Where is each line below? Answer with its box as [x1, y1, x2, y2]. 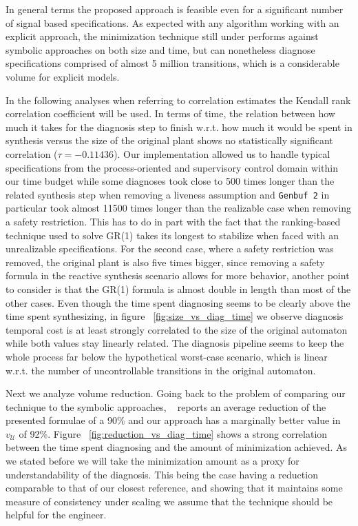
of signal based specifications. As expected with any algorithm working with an [6, 15, 339, 30]
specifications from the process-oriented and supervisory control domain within [6, 160, 338, 174]
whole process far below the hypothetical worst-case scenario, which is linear [6, 349, 328, 363]
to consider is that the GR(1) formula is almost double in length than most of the [6, 281, 351, 296]
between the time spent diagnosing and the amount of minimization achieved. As [6, 440, 348, 454]
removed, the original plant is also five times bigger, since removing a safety [6, 254, 325, 269]
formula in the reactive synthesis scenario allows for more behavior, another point [6, 268, 350, 283]
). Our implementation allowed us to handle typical [114, 146, 330, 161]
